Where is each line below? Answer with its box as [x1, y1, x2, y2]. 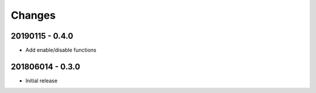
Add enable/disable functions [25, 47, 97, 54]
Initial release [25, 77, 58, 84]
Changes [11, 9, 56, 22]
